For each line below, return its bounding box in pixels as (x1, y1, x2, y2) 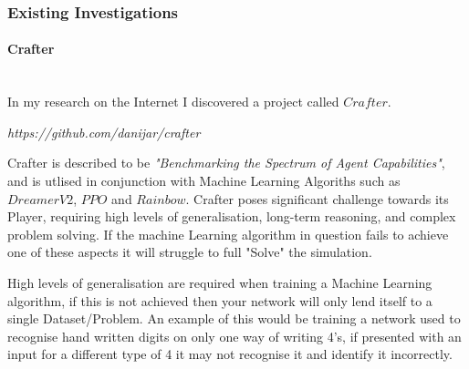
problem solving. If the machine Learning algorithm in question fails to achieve (7, 224, 449, 243)
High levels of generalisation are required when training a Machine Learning (7, 272, 433, 292)
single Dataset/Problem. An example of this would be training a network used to (7, 309, 461, 328)
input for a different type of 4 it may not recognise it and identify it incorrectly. (7, 344, 453, 364)
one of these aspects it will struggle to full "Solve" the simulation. (7, 242, 372, 261)
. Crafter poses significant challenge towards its (185, 189, 449, 208)
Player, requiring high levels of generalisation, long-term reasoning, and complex (7, 207, 456, 226)
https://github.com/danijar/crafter (7, 122, 201, 141)
